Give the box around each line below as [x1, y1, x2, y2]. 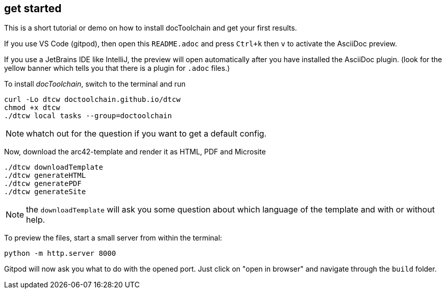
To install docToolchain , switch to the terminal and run [4, 79, 186, 89]
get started [4, 2, 62, 15]
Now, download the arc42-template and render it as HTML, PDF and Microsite [4, 147, 266, 156]
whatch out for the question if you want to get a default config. [26, 128, 267, 139]
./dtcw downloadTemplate [4, 163, 103, 172]
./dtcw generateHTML [4, 171, 86, 180]
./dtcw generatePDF [4, 179, 82, 188]
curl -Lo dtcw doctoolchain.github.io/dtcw [4, 95, 181, 104]
